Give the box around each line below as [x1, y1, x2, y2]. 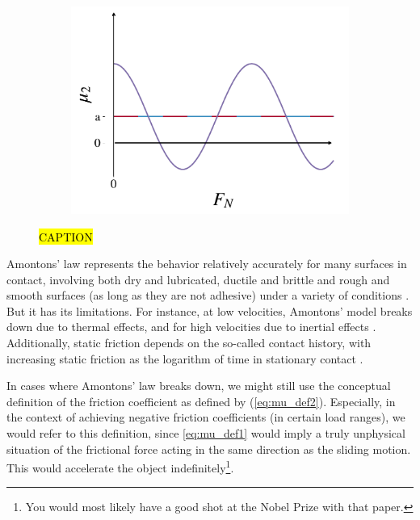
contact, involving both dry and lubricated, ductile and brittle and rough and [6, 270, 390, 287]
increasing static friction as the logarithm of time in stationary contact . [6, 350, 363, 367]
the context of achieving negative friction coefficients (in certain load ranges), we [6, 409, 405, 426]
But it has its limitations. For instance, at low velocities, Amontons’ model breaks [6, 302, 413, 319]
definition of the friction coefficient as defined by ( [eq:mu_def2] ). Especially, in [6, 392, 396, 409]
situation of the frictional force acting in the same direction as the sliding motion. [6, 440, 411, 457]
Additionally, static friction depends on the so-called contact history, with [6, 334, 372, 351]
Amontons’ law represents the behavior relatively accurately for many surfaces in [6, 255, 407, 272]
